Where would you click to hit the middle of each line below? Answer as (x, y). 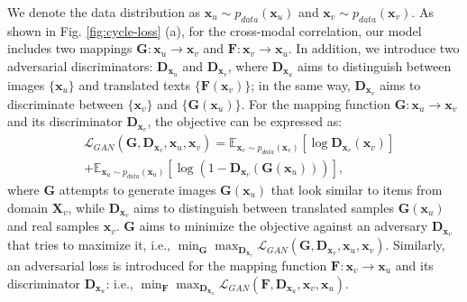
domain (28, 207)
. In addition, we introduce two (374, 48)
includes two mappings (70, 48)
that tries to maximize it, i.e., (89, 245)
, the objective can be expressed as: (245, 121)
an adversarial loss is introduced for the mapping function (167, 265)
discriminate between (65, 103)
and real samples (54, 226)
